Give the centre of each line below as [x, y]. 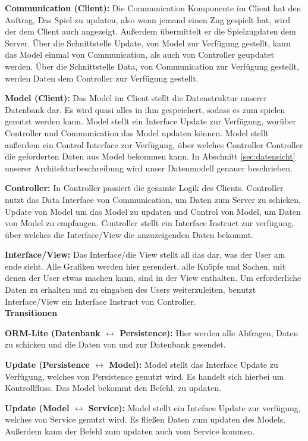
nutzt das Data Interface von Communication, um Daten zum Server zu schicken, [153, 199]
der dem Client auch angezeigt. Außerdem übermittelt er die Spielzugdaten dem [150, 31]
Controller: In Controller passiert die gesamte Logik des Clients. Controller [144, 188]
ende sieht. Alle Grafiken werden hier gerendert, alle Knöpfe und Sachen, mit [145, 266]
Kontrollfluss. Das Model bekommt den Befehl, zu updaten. [113, 388]
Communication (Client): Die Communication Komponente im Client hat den [153, 8]
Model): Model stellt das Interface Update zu [194, 365]
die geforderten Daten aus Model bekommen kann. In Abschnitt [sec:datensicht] [150, 156]
